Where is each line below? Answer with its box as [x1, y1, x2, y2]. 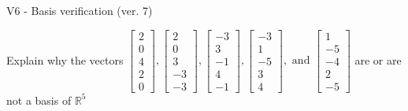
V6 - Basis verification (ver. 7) [6, 2, 153, 18]
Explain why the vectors [6, 51, 124, 68]
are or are [354, 51, 402, 68]
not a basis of [6, 91, 72, 108]
